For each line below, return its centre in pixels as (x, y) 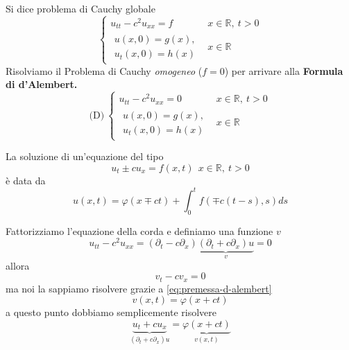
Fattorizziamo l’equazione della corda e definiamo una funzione (139, 230)
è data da (26, 180)
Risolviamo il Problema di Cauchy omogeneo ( (104, 70)
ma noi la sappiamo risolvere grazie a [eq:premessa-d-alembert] (139, 288)
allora (18, 265)
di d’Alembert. (42, 84)
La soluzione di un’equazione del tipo (85, 156)
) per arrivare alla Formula (284, 70)
